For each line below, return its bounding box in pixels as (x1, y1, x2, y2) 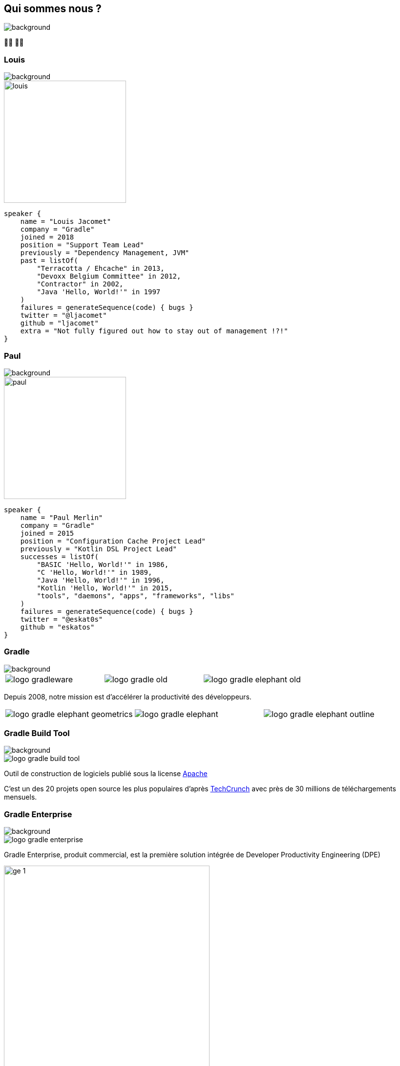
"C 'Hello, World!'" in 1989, (37, 568, 152, 576)
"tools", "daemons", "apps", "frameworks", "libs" (37, 591, 235, 600)
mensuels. (4, 793, 37, 802)
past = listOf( (20, 257, 78, 265)
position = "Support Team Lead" (20, 241, 144, 249)
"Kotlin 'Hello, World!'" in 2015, (37, 584, 173, 592)
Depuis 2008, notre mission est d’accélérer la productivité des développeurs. (4, 692, 252, 701)
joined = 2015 (20, 529, 74, 537)
